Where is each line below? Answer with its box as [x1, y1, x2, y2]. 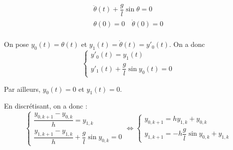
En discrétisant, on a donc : [4, 101, 87, 111]
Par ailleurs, [4, 83, 40, 94]
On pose [4, 39, 29, 49]
